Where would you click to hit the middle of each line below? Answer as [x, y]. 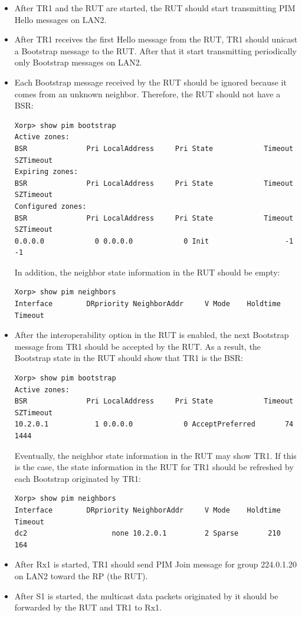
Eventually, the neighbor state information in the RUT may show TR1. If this [155, 455]
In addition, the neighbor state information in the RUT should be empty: [147, 272]
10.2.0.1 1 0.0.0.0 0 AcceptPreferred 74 [154, 424]
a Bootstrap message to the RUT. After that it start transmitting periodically [155, 50]
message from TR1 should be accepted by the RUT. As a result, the [138, 346]
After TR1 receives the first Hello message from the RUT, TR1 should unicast [156, 39]
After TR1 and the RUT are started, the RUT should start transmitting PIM [155, 8]
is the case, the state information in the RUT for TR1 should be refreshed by [154, 467]
